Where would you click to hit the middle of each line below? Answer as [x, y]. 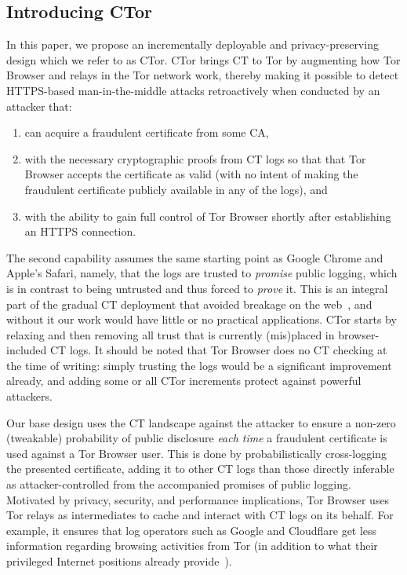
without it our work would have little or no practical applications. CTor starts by [202, 319]
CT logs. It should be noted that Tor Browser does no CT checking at [219, 350]
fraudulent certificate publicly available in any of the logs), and [176, 189]
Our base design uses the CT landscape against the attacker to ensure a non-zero [201, 422]
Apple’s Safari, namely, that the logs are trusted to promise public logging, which [202, 273]
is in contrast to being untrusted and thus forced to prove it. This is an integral [197, 288]
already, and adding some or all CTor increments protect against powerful [184, 381]
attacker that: [39, 106]
